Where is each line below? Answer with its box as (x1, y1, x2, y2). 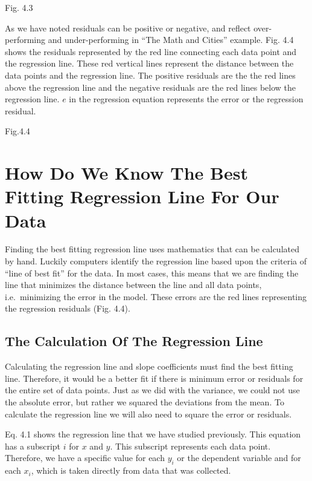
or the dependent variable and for (177, 451, 301, 464)
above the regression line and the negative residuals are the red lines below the (5, 80, 296, 93)
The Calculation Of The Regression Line (5, 332, 263, 350)
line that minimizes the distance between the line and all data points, (5, 278, 262, 291)
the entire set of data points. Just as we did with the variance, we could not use (5, 384, 300, 396)
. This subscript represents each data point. (110, 439, 271, 452)
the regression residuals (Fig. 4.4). (5, 302, 130, 315)
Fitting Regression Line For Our (5, 184, 279, 209)
